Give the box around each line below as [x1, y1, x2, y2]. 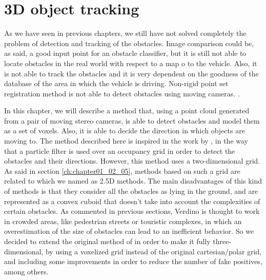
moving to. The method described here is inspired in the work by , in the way [4, 135, 248, 146]
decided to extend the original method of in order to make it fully [4, 236, 211, 246]
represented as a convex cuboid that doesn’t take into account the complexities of [4, 195, 260, 206]
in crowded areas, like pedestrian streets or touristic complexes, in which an [4, 215, 242, 226]
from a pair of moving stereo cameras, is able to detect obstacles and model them [4, 115, 260, 126]
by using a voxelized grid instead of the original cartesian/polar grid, [45, 246, 262, 256]
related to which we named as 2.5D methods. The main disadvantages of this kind [4, 175, 262, 186]
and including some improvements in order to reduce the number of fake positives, [4, 256, 262, 267]
